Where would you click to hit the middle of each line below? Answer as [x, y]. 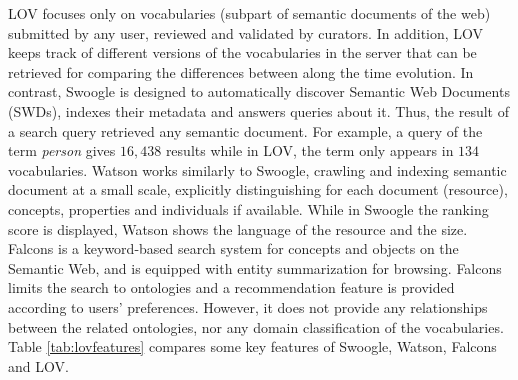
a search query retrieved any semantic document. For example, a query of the [245, 130]
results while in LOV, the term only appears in [309, 150]
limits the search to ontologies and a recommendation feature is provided [231, 287]
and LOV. [38, 365]
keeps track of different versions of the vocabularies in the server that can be [242, 52]
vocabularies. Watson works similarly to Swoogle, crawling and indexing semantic [257, 169]
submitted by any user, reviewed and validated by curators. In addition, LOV [246, 32]
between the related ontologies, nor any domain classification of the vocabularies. [256, 326]
